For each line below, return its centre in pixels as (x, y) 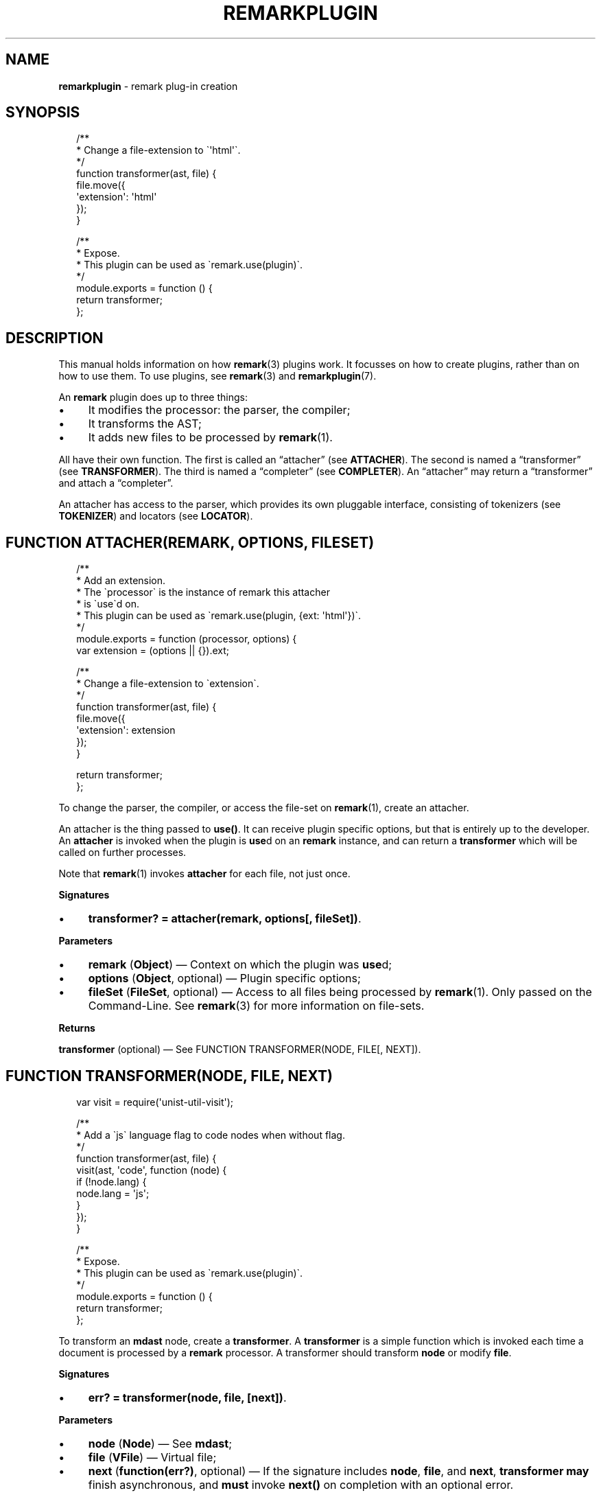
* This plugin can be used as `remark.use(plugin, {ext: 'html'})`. (219, 616)
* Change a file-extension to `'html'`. (158, 150)
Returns (77, 1028)
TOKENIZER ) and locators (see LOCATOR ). (156, 516)
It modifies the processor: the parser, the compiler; (219, 410)
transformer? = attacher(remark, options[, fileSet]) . (225, 919)
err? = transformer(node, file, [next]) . (187, 1397)
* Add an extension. (121, 581)
